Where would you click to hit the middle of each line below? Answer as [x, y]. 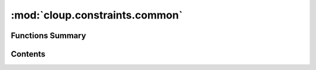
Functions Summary [49, 36]
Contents [28, 54]
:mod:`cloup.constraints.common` [97, 15]
